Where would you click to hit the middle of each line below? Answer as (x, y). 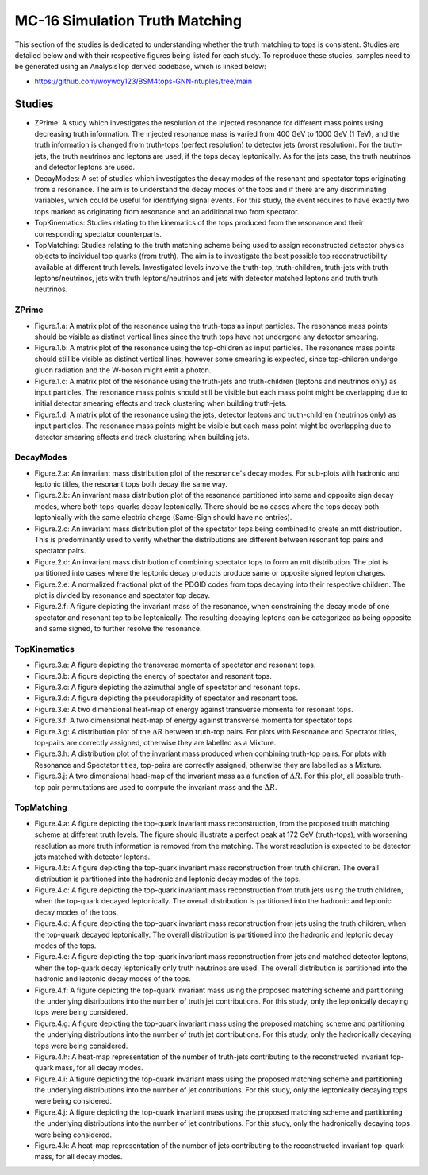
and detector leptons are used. (85, 168)
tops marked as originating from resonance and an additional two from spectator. (167, 211)
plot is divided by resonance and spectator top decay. (122, 595)
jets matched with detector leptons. (92, 857)
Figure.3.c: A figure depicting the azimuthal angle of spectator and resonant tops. (167, 688)
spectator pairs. (60, 551)
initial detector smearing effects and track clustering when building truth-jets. (161, 403)
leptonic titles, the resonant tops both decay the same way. (131, 484)
